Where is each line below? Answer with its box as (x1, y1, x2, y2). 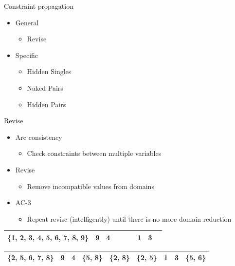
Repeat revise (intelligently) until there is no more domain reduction (27, 213, 232, 224)
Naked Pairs (27, 82, 63, 93)
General (15, 17, 39, 27)
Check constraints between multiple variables (27, 148, 162, 158)
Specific (15, 50, 38, 60)
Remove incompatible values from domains (27, 181, 154, 191)
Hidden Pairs (27, 99, 66, 109)
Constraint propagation (4, 1, 73, 11)
